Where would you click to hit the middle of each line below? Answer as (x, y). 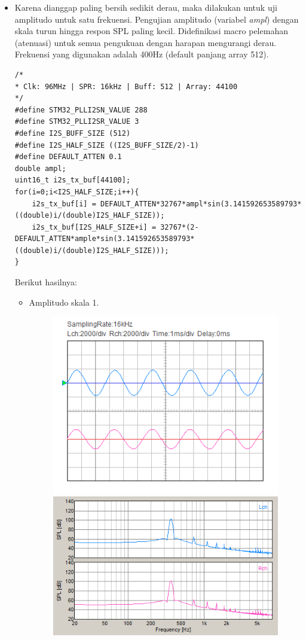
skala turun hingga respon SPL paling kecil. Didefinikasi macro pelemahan (151, 31)
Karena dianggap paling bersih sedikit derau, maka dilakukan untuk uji (146, 7)
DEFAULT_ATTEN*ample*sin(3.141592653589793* (105, 239)
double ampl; (40, 168)
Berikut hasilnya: (46, 282)
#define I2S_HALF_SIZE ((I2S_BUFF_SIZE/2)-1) (107, 145)
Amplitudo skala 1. (64, 302)
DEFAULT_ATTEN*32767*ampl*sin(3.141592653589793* (201, 204)
